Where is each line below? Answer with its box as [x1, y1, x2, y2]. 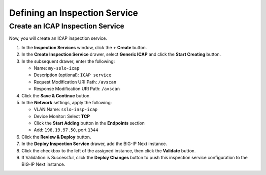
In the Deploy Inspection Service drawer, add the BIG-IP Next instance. [21, 141, 167, 147]
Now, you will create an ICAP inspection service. [9, 35, 107, 41]
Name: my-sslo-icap [33, 65, 80, 71]
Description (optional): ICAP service [33, 72, 112, 78]
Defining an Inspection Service [9, 7, 138, 18]
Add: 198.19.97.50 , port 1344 [33, 127, 99, 133]
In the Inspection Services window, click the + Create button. [21, 44, 147, 50]
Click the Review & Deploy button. [21, 134, 91, 140]
